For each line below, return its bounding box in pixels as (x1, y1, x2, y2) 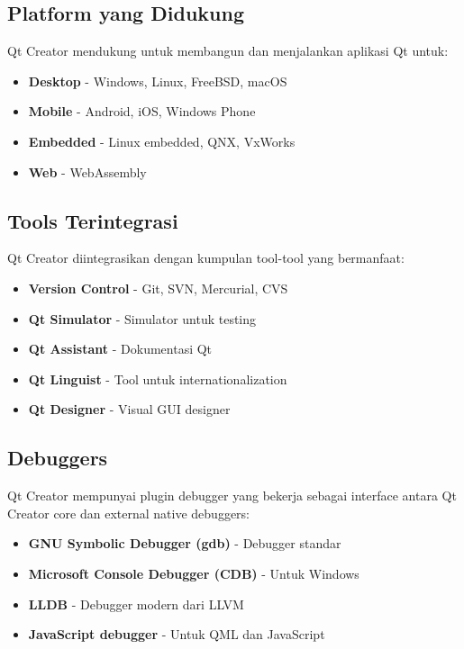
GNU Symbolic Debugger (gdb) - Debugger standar (28, 534, 341, 553)
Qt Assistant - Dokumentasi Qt (28, 339, 213, 358)
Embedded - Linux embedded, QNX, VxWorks (28, 131, 296, 150)
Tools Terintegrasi (7, 206, 178, 234)
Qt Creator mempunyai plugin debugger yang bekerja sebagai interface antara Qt (7, 486, 457, 505)
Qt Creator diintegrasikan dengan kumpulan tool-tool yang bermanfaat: (7, 248, 405, 267)
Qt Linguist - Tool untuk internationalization (28, 369, 287, 388)
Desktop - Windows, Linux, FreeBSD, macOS (28, 71, 287, 90)
